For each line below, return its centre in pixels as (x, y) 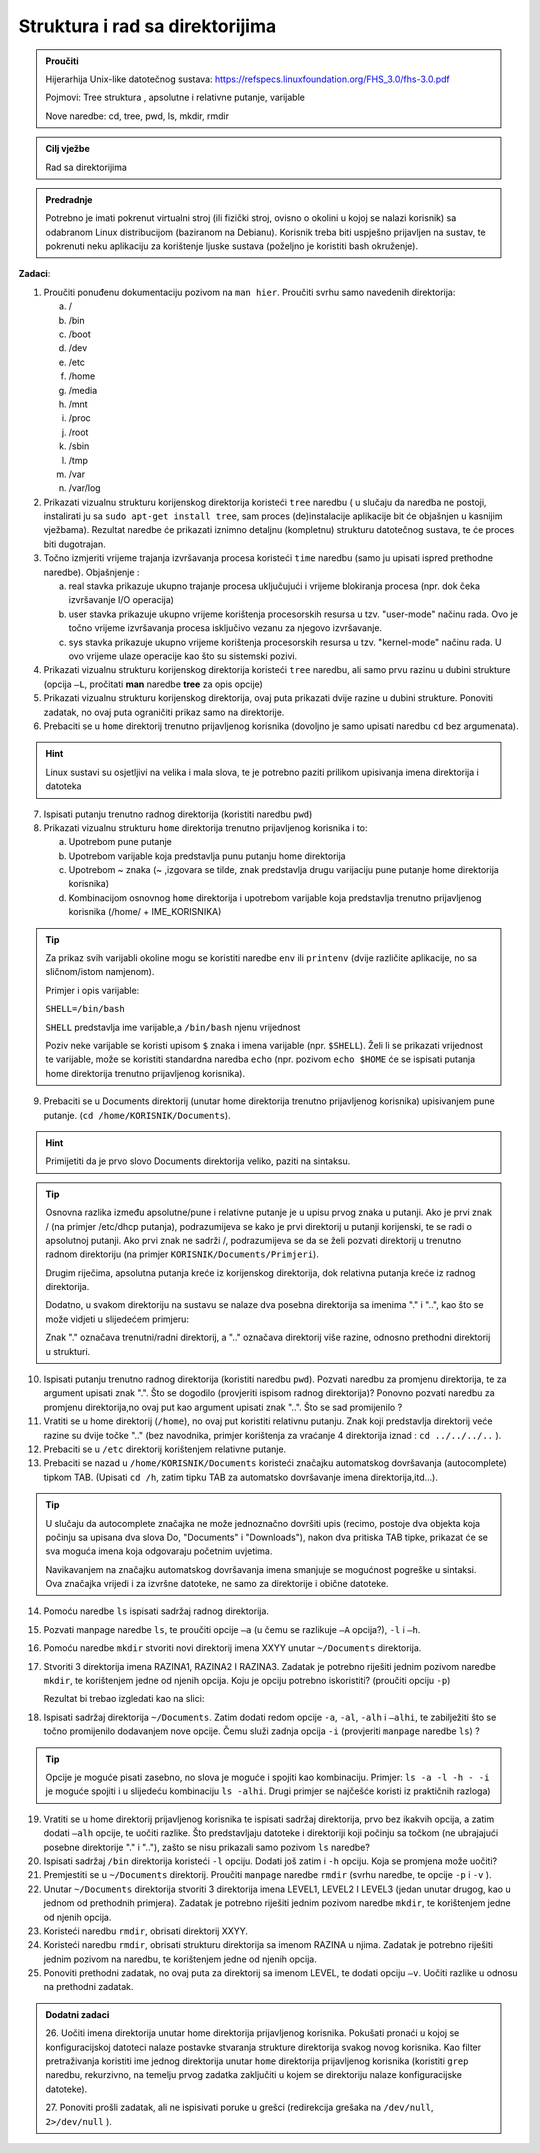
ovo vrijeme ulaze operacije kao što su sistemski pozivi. (183, 656)
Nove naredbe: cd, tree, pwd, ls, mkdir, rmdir (137, 116)
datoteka (63, 786)
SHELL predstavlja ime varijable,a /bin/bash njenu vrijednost (173, 1027)
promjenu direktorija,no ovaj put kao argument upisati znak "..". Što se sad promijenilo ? (223, 1407)
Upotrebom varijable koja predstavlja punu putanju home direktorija (207, 856)
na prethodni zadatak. (88, 1987)
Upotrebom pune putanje (120, 842)
